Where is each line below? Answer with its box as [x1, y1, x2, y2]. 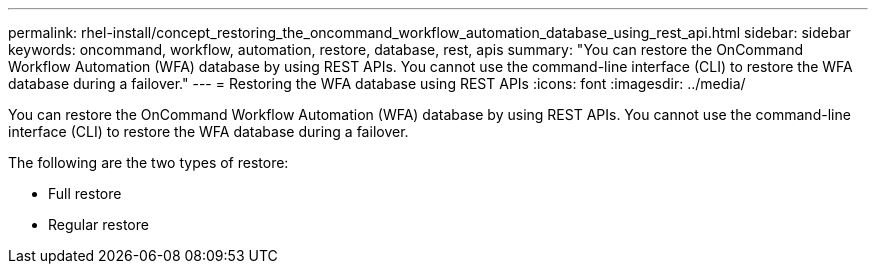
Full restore [48, 185, 122, 202]
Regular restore [48, 216, 149, 233]
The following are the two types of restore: [8, 154, 289, 171]
